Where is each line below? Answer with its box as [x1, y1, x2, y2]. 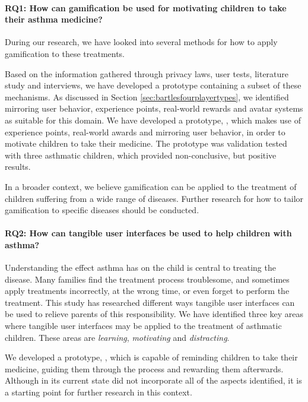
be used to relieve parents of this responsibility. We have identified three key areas [5, 308, 304, 320]
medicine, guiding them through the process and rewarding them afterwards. [5, 362, 284, 375]
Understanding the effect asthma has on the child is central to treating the [5, 261, 276, 274]
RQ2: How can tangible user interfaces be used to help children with [5, 227, 292, 239]
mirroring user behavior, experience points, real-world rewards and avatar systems [5, 102, 303, 115]
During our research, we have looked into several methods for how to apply [5, 36, 278, 48]
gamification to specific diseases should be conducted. [5, 204, 199, 216]
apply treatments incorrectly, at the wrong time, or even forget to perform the [5, 284, 290, 297]
